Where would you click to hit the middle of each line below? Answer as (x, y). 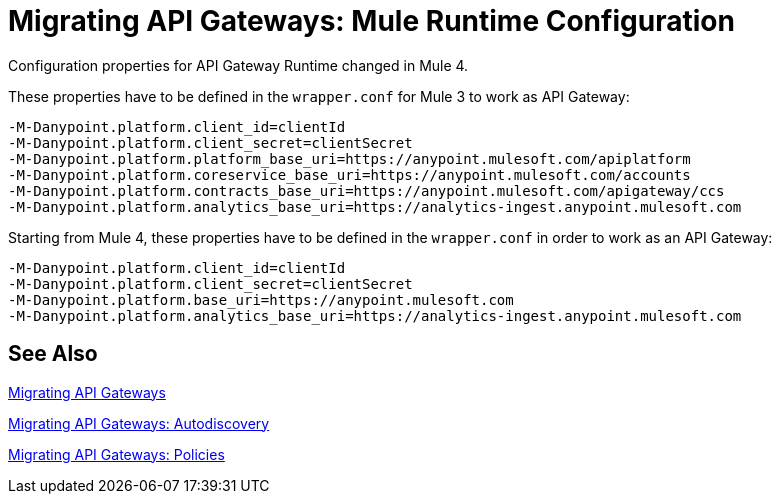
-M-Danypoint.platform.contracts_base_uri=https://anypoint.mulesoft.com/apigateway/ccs (366, 190)
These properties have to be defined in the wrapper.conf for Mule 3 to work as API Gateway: (319, 96)
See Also (53, 354)
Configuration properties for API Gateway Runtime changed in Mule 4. (238, 65)
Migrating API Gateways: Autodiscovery (139, 423)
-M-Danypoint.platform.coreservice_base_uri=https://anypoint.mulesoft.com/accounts (349, 174)
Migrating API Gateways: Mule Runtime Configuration (371, 21)
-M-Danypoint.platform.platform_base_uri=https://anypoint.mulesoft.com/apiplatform (349, 158)
